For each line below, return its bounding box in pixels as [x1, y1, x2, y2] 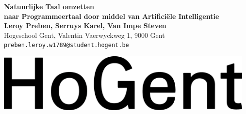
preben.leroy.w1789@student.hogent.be [4, 42, 129, 49]
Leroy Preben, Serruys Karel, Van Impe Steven [4, 20, 166, 31]
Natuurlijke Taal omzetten [4, 1, 95, 11]
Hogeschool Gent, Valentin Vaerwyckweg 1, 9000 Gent [4, 30, 165, 40]
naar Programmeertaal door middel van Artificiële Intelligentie [4, 11, 219, 21]
